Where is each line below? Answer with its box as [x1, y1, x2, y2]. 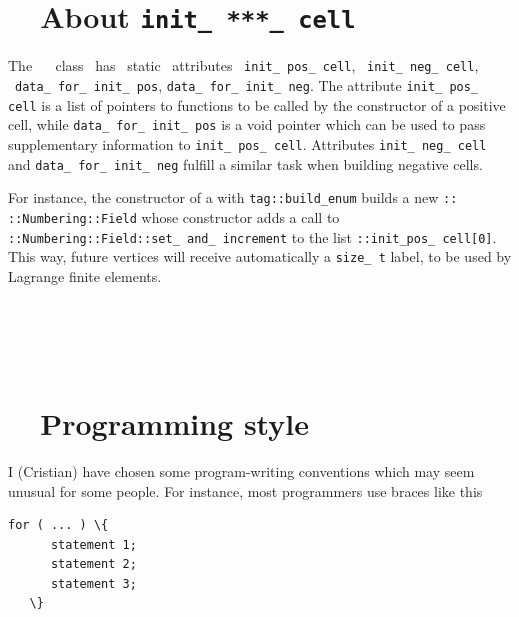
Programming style [40, 402, 309, 443]
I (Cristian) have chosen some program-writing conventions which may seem [8, 460, 475, 481]
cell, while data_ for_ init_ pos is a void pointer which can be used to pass [8, 114, 486, 135]
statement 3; [50, 576, 137, 591]
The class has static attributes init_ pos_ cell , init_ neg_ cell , [8, 55, 479, 76]
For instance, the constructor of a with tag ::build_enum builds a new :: [8, 187, 458, 208]
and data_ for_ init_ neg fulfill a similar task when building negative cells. [8, 153, 483, 174]
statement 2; [50, 557, 137, 572]
